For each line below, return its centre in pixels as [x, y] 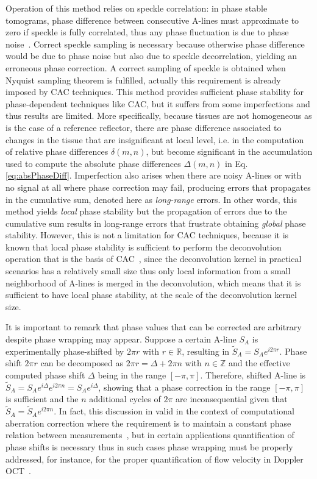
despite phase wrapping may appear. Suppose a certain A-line [121, 339]
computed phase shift [45, 375]
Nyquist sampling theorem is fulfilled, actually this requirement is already [143, 80]
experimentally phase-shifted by [65, 351]
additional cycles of [125, 399]
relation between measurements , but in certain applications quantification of [150, 435]
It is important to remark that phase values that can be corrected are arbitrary [154, 327]
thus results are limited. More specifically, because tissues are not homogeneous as [159, 115]
